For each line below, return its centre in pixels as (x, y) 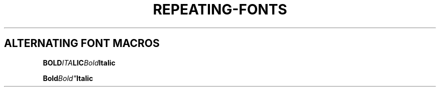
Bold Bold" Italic (68, 78)
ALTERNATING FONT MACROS (82, 43)
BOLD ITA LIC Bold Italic (79, 62)
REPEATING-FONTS (220, 9)
